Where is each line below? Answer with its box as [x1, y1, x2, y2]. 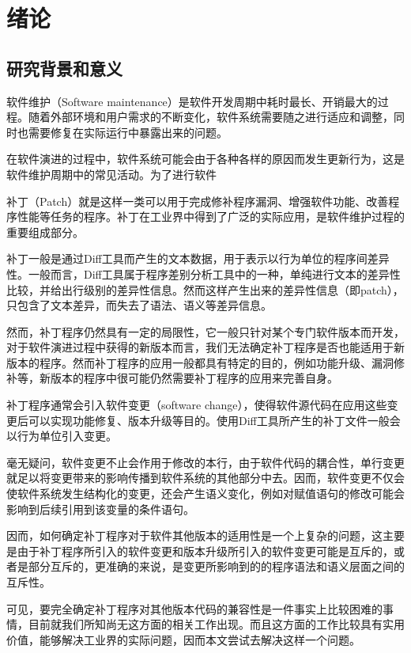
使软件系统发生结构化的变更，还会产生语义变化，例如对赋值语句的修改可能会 [6, 485, 405, 502]
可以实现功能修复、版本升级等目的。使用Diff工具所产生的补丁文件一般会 [28, 412, 401, 428]
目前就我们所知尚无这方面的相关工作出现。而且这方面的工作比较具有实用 [28, 616, 405, 632]
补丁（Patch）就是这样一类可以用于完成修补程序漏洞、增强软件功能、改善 [6, 192, 389, 209]
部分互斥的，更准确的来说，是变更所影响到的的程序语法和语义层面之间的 [28, 558, 405, 575]
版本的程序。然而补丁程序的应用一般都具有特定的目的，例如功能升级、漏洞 [6, 354, 394, 370]
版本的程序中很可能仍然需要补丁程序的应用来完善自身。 [50, 370, 338, 386]
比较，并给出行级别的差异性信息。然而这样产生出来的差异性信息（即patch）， [6, 281, 404, 298]
